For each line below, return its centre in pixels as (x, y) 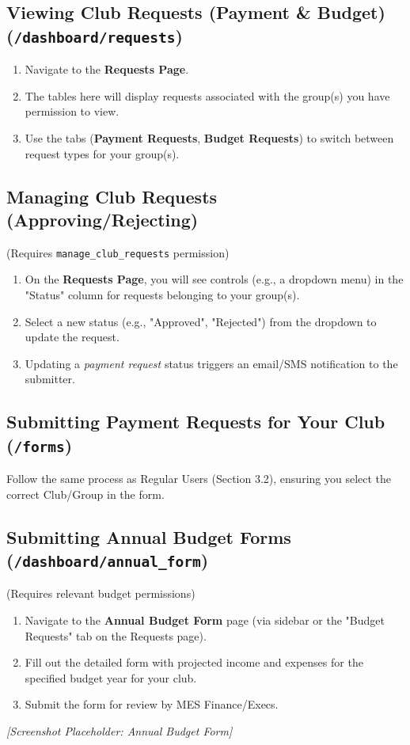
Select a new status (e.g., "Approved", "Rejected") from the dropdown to (201, 321)
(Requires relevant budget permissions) (101, 593)
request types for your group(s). (102, 153)
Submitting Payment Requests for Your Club (196, 422)
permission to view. (72, 111)
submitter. (50, 379)
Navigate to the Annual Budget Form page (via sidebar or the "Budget (205, 620)
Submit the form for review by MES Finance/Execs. (152, 704)
